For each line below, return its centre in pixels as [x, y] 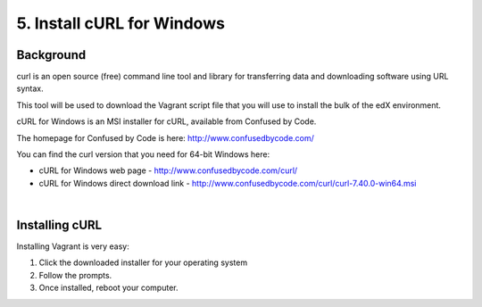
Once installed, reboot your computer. [108, 288]
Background [51, 55]
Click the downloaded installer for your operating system [143, 262]
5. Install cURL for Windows [120, 23]
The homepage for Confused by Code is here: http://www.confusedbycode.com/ [165, 137]
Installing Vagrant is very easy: [73, 246]
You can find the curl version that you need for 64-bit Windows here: [143, 154]
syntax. [30, 88]
